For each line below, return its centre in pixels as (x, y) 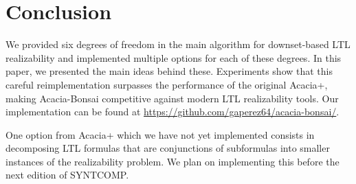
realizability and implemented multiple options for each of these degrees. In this (174, 57)
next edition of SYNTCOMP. (67, 175)
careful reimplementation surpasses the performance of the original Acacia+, (167, 84)
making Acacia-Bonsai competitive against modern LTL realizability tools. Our (172, 98)
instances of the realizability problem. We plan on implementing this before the (173, 161)
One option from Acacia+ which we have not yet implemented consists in (160, 134)
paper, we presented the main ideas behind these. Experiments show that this (169, 71)
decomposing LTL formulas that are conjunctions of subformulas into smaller (168, 148)
